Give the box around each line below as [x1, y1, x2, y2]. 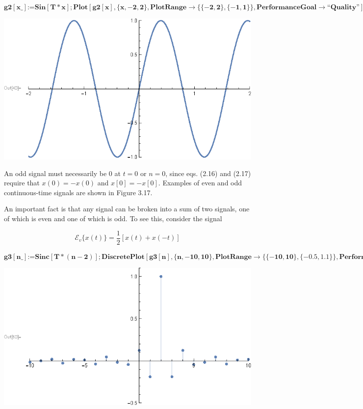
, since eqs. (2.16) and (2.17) [165, 168, 251, 178]
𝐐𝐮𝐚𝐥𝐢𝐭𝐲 [330, 4, 357, 11]
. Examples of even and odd [158, 178, 242, 188]
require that [4, 178, 40, 188]
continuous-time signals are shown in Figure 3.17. [4, 187, 153, 197]
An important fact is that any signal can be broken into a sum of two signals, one [4, 204, 250, 214]
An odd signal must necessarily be [4, 168, 107, 178]
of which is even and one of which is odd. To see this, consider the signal [4, 213, 222, 224]
